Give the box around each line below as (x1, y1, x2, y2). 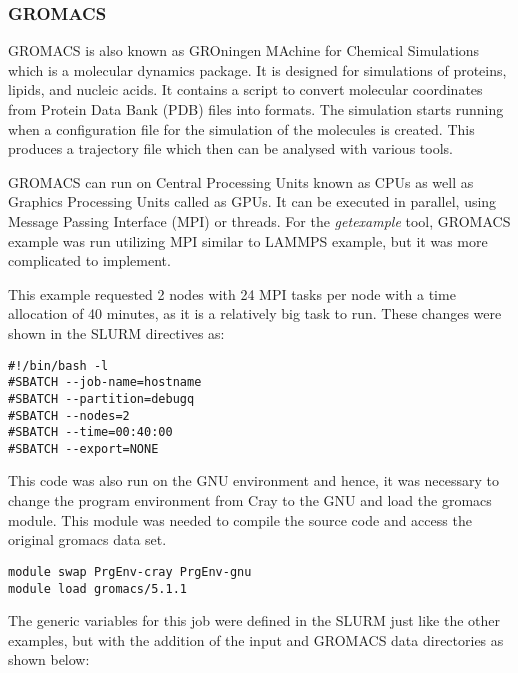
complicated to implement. (8, 250, 171, 271)
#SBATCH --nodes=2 (8, 408, 130, 423)
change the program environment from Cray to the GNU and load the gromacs (8, 490, 492, 511)
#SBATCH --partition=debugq (8, 391, 195, 406)
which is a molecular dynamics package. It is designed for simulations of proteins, (8, 59, 507, 80)
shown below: (8, 649, 90, 670)
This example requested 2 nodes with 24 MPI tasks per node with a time (8, 283, 456, 304)
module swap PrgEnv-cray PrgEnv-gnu (8, 564, 252, 579)
